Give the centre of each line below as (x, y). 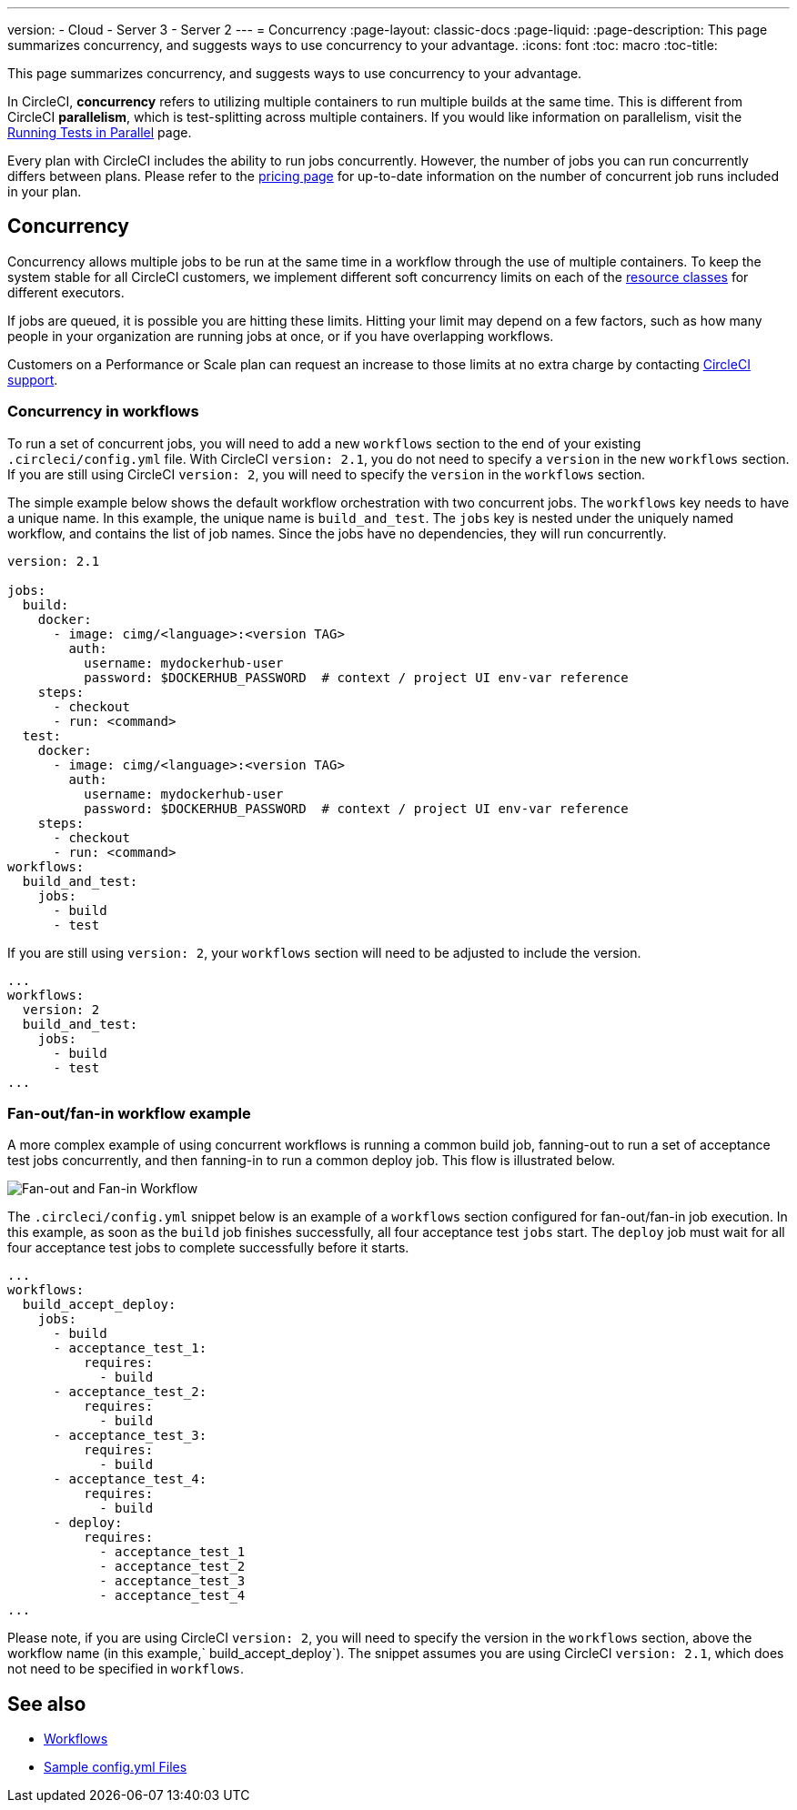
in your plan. (45, 191)
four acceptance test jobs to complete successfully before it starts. (208, 1248)
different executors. (66, 292)
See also (47, 1704)
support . (33, 379)
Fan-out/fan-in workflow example (129, 1113)
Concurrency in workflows (103, 412)
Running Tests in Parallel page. (100, 132)
